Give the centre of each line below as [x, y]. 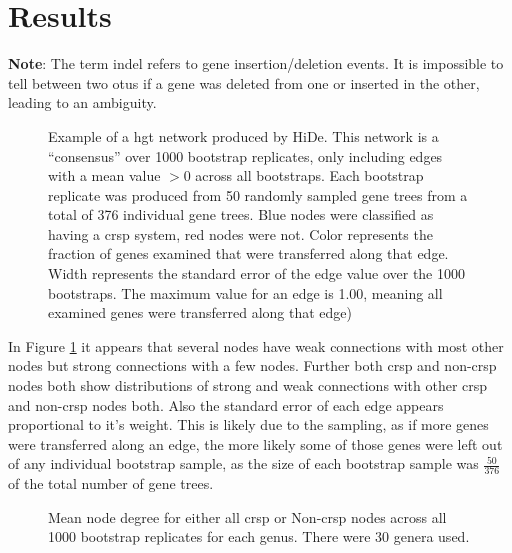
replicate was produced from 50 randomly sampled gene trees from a [258, 194]
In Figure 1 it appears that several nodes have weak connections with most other [256, 345]
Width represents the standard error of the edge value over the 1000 [256, 273]
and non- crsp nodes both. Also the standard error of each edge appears [226, 404]
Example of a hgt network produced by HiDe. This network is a [243, 135]
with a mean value [104, 175]
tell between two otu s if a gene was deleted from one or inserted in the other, [244, 82]
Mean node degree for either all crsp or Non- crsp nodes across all [247, 516]
